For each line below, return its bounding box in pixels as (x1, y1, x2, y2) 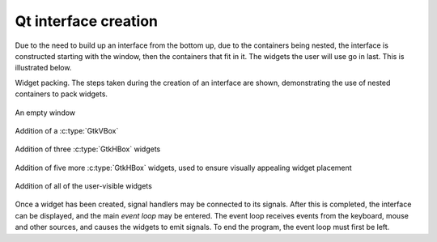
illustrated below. (15, 63, 72, 73)
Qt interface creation (15, 12, 158, 30)
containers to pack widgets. (15, 89, 108, 99)
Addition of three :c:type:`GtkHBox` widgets (15, 144, 161, 154)
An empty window (15, 108, 76, 117)
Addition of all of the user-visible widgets (15, 181, 153, 191)
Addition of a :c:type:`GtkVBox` (15, 125, 119, 135)
